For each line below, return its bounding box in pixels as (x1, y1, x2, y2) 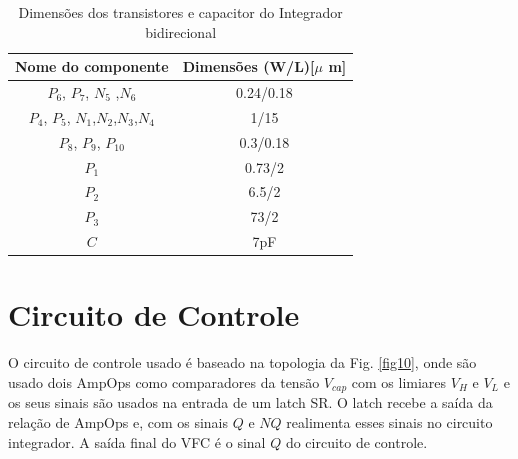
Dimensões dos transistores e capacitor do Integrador (18, 2, 343, 22)
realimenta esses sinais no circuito (286, 411, 493, 432)
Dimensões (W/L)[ (182, 56, 315, 77)
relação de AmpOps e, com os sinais (8, 411, 229, 432)
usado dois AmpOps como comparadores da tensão (8, 371, 320, 392)
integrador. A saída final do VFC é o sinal (8, 431, 266, 452)
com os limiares (351, 371, 447, 392)
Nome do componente (15, 56, 169, 77)
